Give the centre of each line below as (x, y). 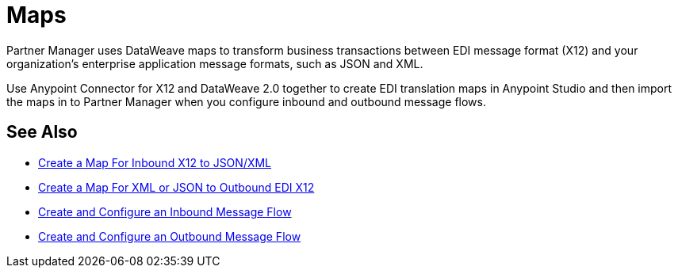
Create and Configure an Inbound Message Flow (165, 211)
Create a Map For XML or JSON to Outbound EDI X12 (176, 187)
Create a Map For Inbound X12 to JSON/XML (155, 162)
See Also (42, 132)
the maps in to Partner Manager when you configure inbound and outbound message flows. (246, 101)
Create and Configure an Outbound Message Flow (170, 236)
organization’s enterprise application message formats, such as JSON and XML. (215, 63)
